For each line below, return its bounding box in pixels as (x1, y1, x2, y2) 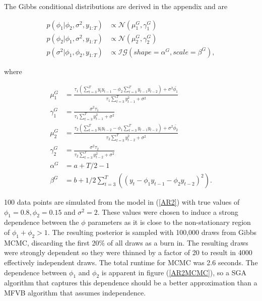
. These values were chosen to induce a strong (97, 206, 238, 217)
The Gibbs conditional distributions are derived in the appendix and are (4, 1, 228, 11)
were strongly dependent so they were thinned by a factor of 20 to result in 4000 (4, 247, 252, 258)
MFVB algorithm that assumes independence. (4, 287, 146, 297)
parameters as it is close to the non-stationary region (88, 217, 251, 227)
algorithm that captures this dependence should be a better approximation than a (4, 277, 257, 288)
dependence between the (4, 217, 79, 227)
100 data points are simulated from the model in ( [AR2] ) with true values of (4, 197, 240, 207)
